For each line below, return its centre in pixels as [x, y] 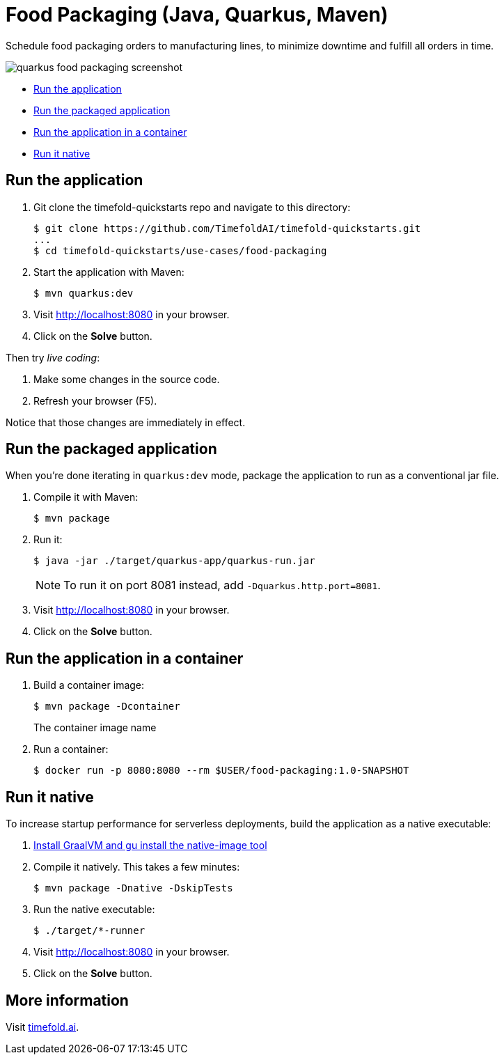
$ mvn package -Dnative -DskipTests [133, 888]
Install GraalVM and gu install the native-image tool [150, 845]
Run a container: [71, 749]
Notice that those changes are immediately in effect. [126, 422]
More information [67, 1000]
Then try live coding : [53, 357]
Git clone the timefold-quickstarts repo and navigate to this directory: [192, 207]
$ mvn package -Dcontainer [107, 707]
